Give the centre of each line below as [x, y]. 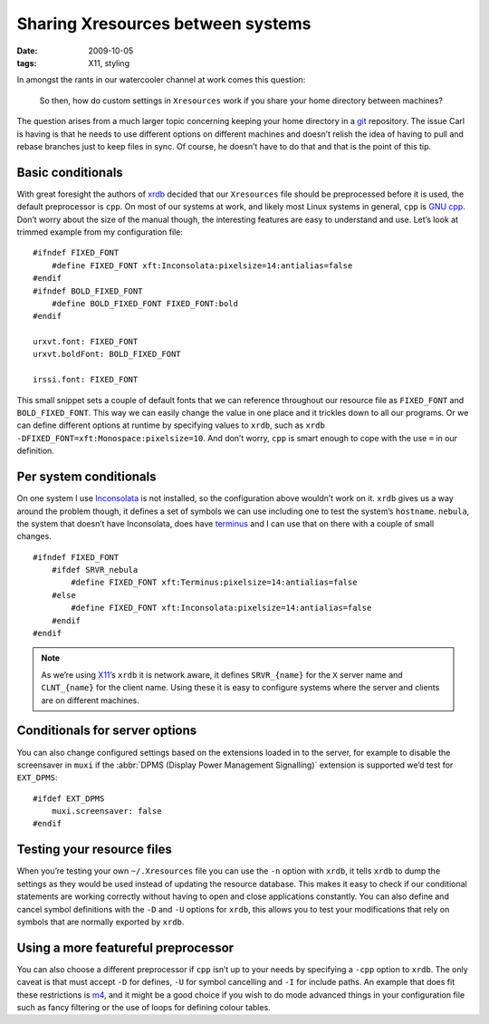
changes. [34, 536]
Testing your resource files [94, 850]
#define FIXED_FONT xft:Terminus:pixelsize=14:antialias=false [214, 583]
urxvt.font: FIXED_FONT [86, 342]
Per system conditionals [86, 477]
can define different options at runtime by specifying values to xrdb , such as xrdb [171, 425]
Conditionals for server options [107, 731]
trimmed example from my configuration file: [100, 232]
